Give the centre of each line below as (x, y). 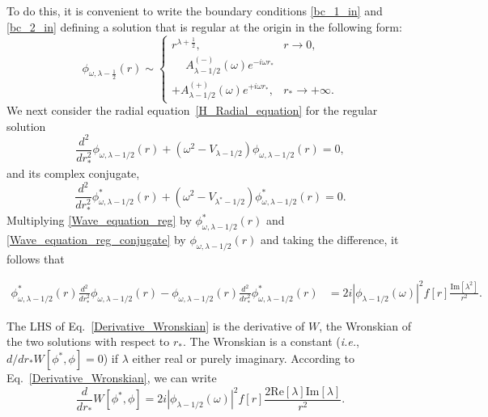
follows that (36, 258)
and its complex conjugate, (73, 173)
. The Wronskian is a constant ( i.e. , (271, 341)
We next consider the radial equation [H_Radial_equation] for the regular (192, 110)
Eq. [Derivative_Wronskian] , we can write (112, 378)
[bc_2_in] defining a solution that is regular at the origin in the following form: (204, 26)
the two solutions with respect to (88, 341)
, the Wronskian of (365, 325)
